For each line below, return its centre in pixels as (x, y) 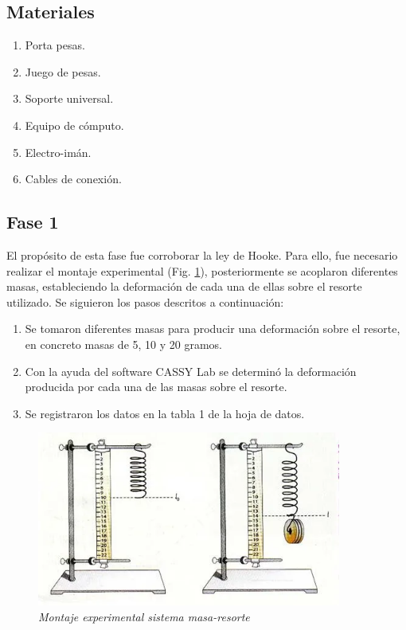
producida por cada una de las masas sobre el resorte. (156, 387)
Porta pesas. (55, 45)
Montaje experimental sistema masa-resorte (144, 616)
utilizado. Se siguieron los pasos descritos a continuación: (145, 301)
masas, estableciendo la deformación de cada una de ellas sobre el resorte (184, 286)
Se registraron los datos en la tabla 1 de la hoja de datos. (165, 413)
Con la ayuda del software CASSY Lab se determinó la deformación (191, 371)
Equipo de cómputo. (74, 125)
